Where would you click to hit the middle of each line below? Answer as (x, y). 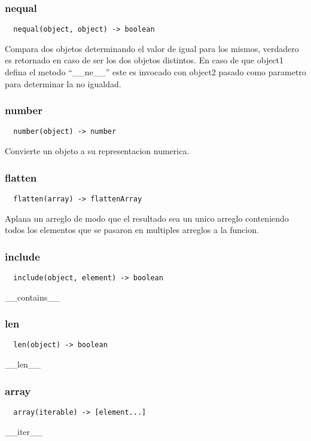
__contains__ (33, 297)
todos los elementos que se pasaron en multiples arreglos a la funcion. (132, 230)
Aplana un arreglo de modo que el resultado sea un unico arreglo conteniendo (147, 218)
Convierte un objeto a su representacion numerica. (97, 151)
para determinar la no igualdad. (63, 83)
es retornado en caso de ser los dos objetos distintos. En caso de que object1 (144, 60)
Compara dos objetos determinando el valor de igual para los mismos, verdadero (152, 48)
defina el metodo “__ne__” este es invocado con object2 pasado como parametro (155, 72)
